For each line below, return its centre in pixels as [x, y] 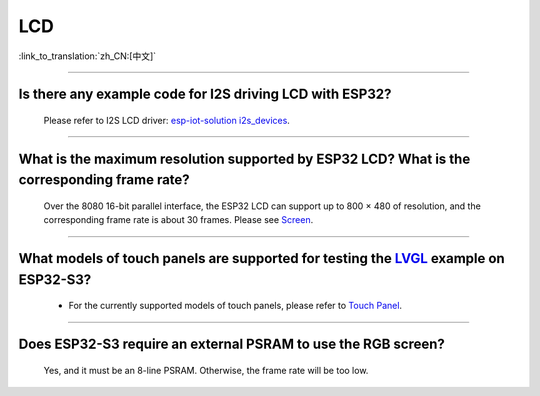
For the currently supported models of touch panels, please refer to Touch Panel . [235, 306]
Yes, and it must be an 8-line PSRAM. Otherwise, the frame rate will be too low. [206, 370]
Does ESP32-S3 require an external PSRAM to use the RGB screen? [231, 344]
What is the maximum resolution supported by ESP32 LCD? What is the [244, 158]
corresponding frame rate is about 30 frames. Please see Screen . [178, 220]
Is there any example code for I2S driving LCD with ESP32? [205, 94]
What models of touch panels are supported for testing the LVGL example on [261, 258]
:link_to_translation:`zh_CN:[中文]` [87, 56]
